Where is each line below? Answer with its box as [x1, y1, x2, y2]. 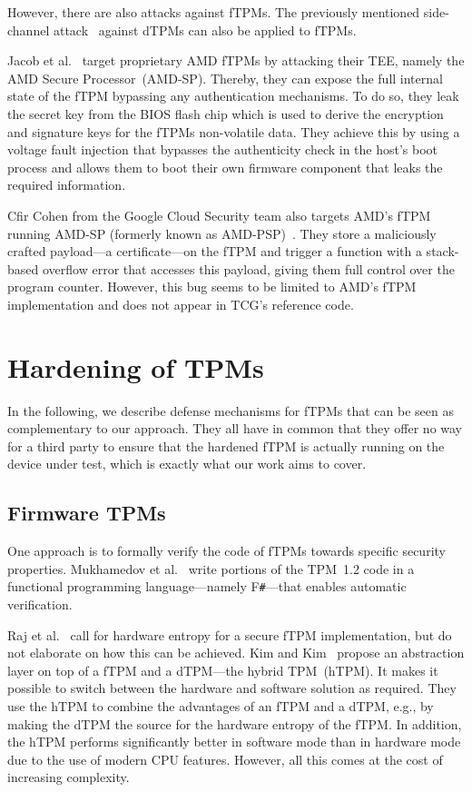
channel [7, 20, 50, 39]
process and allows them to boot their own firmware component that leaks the [7, 157, 443, 176]
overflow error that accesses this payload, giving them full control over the [42, 259, 455, 278]
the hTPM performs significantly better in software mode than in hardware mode [7, 732, 461, 751]
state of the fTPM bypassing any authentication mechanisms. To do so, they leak [7, 86, 459, 105]
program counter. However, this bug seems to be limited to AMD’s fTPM [7, 277, 417, 296]
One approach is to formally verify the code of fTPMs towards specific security [7, 541, 446, 560]
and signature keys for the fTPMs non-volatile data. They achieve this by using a [7, 122, 460, 141]
